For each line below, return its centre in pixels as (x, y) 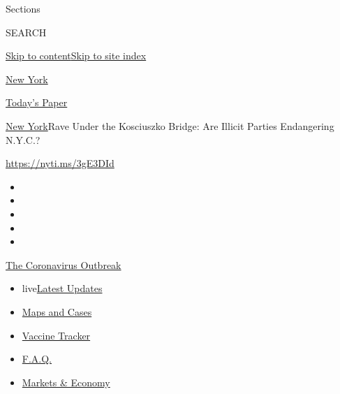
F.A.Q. (37, 359)
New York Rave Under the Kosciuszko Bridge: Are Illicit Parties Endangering (170, 125)
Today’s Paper (37, 102)
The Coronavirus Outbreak (64, 264)
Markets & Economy (66, 382)
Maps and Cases (57, 311)
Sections (23, 8)
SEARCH (26, 32)
